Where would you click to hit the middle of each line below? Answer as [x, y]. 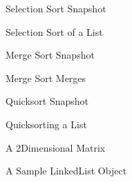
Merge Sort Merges [46, 78]
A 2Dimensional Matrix [56, 147]
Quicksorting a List [46, 124]
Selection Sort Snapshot [56, 8]
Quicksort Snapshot [47, 101]
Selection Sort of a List [54, 31]
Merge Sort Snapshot [50, 55]
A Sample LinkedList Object [66, 171]
